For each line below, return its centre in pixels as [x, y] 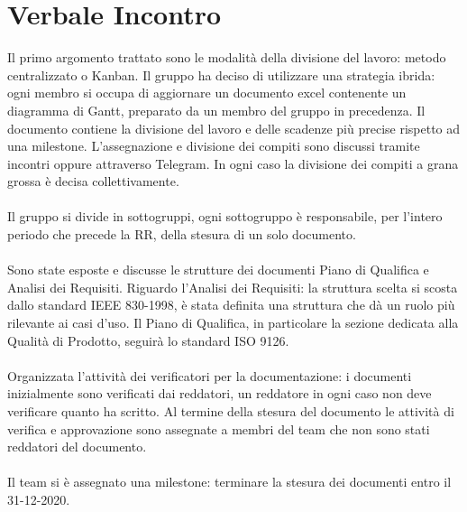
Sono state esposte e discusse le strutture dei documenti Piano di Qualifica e [218, 270]
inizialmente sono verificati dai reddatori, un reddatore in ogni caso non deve [220, 393]
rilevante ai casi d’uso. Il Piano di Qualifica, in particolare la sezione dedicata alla [233, 323]
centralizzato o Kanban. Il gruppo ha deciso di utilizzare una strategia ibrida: [221, 74]
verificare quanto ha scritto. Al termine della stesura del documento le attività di [231, 411]
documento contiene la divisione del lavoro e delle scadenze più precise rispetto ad [234, 128]
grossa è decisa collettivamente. [93, 181]
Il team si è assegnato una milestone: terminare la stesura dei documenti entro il [229, 482]
